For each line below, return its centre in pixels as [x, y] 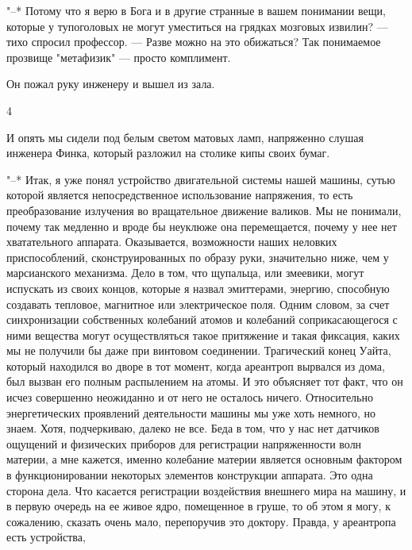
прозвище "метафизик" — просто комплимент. [119, 57]
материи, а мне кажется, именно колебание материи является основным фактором [204, 459]
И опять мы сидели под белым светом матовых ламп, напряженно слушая [185, 137]
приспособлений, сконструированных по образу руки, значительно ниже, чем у [198, 257]
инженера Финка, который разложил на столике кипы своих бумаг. [168, 153]
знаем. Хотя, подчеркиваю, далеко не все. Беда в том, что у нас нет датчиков [193, 428]
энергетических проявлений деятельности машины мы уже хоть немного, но [191, 412]
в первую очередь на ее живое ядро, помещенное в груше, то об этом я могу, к [198, 506]
